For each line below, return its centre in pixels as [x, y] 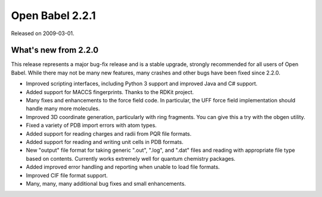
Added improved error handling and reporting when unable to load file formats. [123, 167]
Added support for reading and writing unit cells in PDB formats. [105, 142]
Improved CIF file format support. [67, 175]
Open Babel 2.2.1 [53, 15]
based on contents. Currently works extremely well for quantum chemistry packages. [131, 158]
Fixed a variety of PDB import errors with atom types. [92, 126]
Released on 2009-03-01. [43, 33]
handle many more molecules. [63, 109]
